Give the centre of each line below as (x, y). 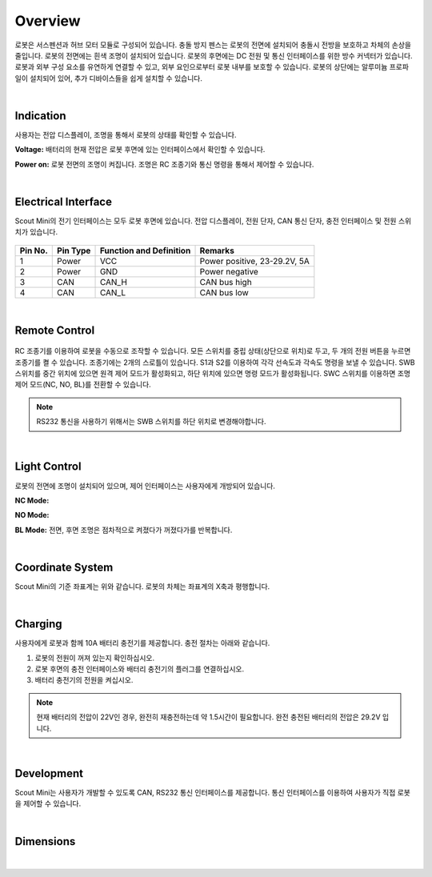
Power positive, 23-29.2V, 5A (254, 261)
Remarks (217, 250)
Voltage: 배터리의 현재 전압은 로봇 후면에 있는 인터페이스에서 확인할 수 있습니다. (140, 150)
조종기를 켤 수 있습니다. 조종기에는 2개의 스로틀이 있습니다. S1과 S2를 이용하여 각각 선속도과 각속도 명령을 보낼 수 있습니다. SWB (215, 362)
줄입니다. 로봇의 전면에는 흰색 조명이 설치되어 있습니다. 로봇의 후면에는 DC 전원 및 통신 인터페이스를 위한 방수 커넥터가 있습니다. (214, 55)
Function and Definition (145, 250)
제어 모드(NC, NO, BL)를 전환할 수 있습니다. (83, 385)
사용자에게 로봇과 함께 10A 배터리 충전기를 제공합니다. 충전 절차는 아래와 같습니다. (142, 643)
